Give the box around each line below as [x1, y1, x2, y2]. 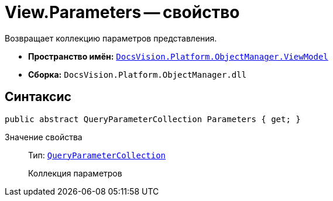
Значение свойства [5, 131, 83, 142]
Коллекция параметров [28, 168, 122, 178]
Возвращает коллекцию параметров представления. [5, 33, 217, 43]
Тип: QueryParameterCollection [28, 150, 166, 160]
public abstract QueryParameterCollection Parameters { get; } [5, 114, 301, 124]
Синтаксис [5, 89, 71, 105]
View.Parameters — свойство [5, 2, 240, 22]
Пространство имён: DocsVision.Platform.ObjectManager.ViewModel [28, 51, 328, 61]
